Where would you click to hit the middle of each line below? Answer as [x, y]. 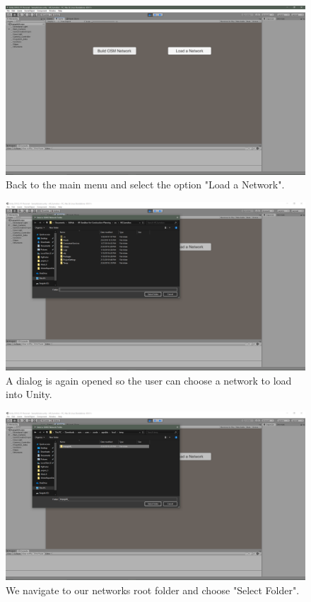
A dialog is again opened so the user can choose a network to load [149, 380]
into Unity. [29, 394]
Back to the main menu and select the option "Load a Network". [145, 184]
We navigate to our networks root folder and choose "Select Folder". [153, 590]
